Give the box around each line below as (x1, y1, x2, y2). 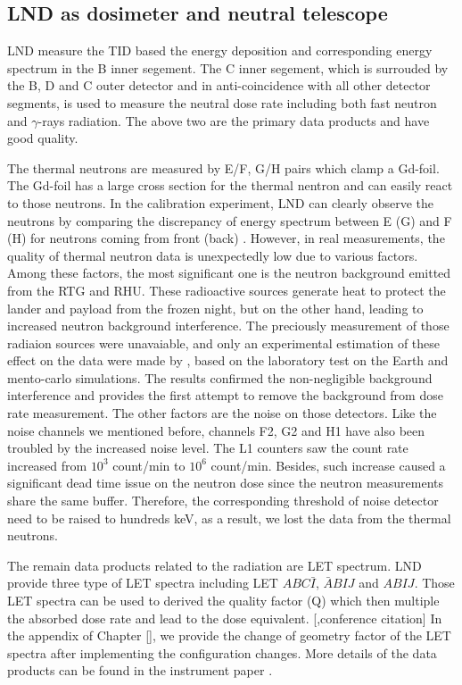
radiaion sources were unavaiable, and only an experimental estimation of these (7, 333, 441, 352)
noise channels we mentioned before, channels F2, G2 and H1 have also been (7, 421, 425, 439)
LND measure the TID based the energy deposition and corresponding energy (7, 41, 433, 60)
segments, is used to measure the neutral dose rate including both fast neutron (7, 93, 437, 112)
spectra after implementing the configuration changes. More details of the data (7, 643, 437, 662)
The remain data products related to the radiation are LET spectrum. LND (7, 556, 422, 574)
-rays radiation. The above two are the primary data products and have (37, 111, 430, 129)
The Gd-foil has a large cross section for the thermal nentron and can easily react (7, 176, 453, 195)
